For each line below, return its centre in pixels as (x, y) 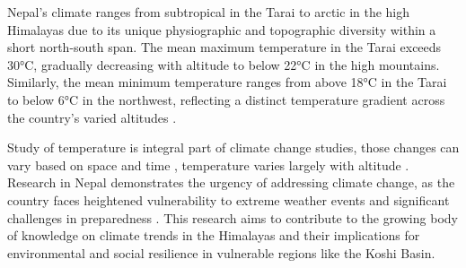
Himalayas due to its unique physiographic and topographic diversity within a (222, 29)
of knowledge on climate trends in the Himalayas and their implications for (214, 235)
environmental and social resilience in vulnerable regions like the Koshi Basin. (221, 252)
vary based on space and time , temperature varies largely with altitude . (208, 164)
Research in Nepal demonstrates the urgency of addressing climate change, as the (231, 182)
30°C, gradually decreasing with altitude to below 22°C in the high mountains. (224, 64)
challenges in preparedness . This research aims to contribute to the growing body (233, 217)
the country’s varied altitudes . (92, 117)
